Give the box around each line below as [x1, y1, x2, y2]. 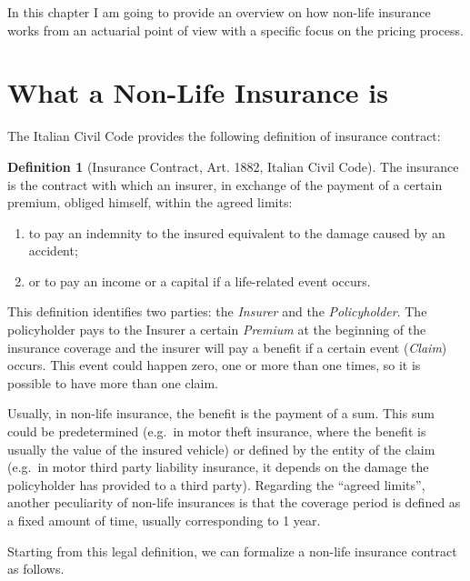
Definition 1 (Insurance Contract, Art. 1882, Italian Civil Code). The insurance [7, 156, 459, 175]
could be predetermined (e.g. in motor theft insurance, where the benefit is [7, 422, 426, 441]
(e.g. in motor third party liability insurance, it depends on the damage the [7, 457, 429, 476]
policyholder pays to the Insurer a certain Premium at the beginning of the [7, 320, 426, 339]
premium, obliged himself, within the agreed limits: [7, 193, 293, 212]
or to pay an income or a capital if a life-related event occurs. [28, 271, 371, 290]
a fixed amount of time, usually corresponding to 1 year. [7, 511, 321, 529]
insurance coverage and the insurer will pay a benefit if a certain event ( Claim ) [7, 337, 447, 356]
